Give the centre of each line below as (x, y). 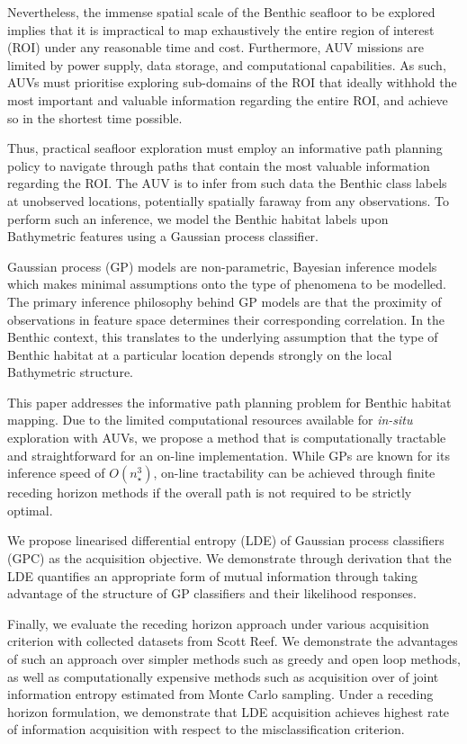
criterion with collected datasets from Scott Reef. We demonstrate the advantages (233, 641)
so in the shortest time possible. (95, 117)
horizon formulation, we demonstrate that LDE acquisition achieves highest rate (229, 711)
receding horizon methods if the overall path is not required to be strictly (210, 493)
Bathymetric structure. (70, 372)
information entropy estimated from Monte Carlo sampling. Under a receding (220, 694)
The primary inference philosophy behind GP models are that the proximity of (225, 301)
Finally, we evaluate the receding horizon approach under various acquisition (218, 623)
